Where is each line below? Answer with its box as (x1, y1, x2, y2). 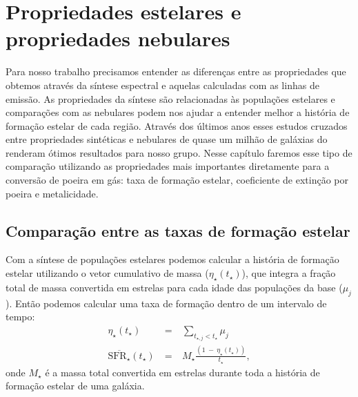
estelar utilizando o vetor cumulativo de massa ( (6, 266, 209, 280)
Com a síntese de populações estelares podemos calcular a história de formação (6, 252, 339, 267)
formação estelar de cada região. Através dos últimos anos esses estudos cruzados (6, 118, 348, 133)
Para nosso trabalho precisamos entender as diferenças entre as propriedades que (6, 64, 346, 79)
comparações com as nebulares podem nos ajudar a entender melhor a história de (6, 105, 350, 119)
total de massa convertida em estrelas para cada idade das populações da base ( (6, 280, 343, 294)
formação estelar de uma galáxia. (6, 378, 145, 393)
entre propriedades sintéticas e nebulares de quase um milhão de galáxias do (6, 132, 328, 146)
